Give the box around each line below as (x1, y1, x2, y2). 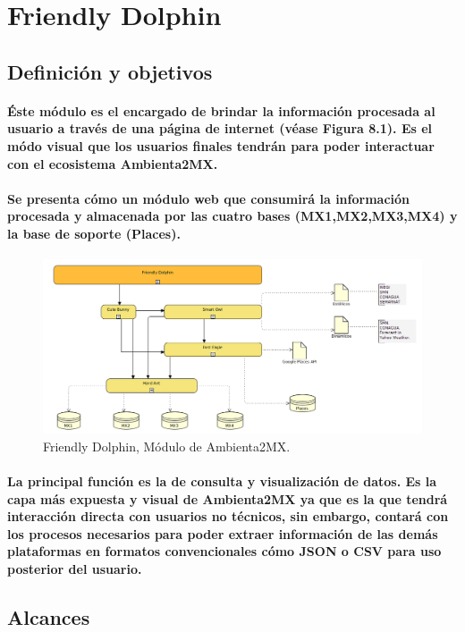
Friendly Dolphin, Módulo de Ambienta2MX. (43, 436, 291, 455)
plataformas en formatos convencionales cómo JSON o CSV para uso (7, 542, 442, 560)
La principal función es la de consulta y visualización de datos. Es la (7, 471, 437, 490)
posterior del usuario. (7, 559, 142, 577)
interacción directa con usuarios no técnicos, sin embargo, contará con (7, 507, 449, 526)
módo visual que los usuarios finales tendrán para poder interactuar (7, 136, 435, 155)
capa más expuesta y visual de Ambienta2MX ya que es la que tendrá (7, 489, 448, 508)
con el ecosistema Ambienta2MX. (7, 154, 218, 173)
